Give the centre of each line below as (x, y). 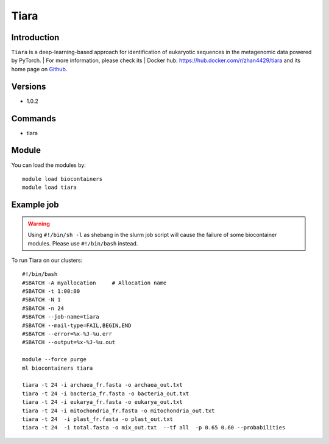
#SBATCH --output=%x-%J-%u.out (69, 342)
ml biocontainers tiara (58, 368)
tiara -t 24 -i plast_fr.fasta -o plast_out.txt (98, 419)
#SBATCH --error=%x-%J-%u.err (67, 334)
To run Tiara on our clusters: (47, 260)
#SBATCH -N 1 (41, 300)
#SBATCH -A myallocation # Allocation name (94, 283)
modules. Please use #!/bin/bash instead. (83, 243)
